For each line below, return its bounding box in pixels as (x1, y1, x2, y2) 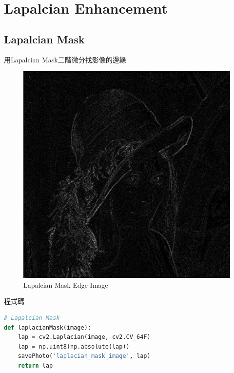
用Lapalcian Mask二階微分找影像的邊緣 (4, 54, 126, 64)
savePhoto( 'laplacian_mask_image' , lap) (18, 353, 151, 360)
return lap (18, 362, 53, 369)
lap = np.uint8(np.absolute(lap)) (18, 343, 130, 350)
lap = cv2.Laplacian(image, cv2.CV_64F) (18, 334, 151, 341)
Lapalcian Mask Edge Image (23, 279, 108, 290)
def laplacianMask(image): (4, 324, 91, 331)
